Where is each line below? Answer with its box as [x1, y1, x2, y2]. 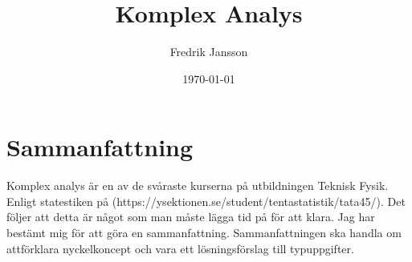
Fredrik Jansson [169, 43, 248, 60]
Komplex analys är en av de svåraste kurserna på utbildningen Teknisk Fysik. [6, 177, 389, 194]
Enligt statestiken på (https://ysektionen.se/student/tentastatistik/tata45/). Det [6, 192, 406, 209]
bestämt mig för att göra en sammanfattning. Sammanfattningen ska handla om [6, 224, 402, 241]
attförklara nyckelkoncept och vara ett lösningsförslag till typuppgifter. [6, 240, 354, 256]
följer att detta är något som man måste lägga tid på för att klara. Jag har [6, 208, 375, 225]
